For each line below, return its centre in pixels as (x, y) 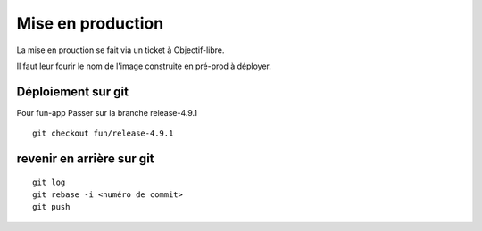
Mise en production (90, 23)
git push (51, 207)
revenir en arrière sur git (86, 159)
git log (49, 182)
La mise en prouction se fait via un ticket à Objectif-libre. (120, 50)
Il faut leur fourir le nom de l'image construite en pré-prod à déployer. (144, 66)
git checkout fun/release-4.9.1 (103, 133)
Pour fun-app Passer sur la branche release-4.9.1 (107, 112)
